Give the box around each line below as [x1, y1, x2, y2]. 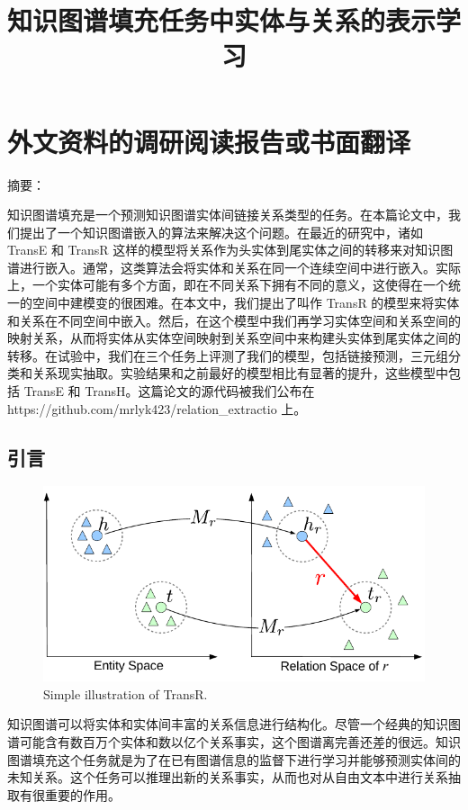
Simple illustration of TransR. [43, 684, 208, 703]
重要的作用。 [44, 785, 121, 804]
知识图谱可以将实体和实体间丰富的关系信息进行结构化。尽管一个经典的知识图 [7, 715, 461, 733]
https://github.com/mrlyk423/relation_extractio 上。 [7, 399, 307, 418]
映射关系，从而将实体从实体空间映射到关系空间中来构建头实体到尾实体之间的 [7, 328, 461, 347]
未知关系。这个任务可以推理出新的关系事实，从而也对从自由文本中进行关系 [7, 768, 448, 787]
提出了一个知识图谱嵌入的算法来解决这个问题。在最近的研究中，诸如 [19, 222, 423, 241]
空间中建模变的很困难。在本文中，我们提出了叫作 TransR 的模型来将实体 [31, 293, 460, 312]
